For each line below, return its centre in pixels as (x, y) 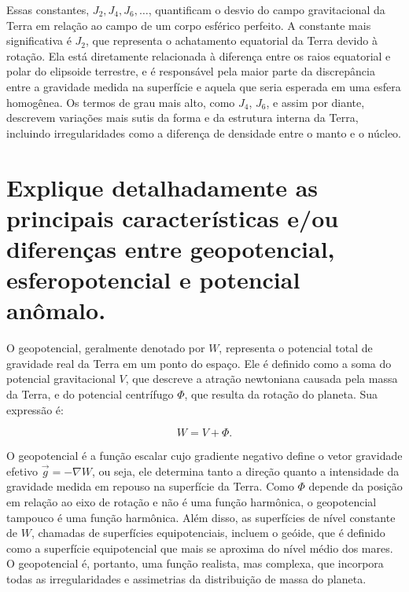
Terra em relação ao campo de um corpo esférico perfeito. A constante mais (189, 25)
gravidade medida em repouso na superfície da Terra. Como (150, 486)
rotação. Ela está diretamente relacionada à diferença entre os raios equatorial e (199, 55)
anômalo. (56, 310)
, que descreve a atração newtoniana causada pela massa (262, 379)
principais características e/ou (173, 217)
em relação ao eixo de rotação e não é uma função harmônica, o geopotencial (192, 501)
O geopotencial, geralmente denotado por (106, 348)
